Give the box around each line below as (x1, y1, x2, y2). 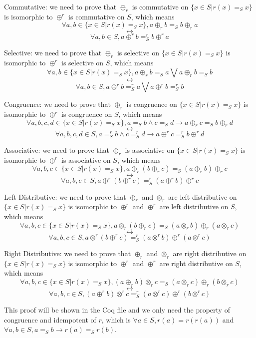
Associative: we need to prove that (4, 145, 109, 155)
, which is (101, 314, 131, 325)
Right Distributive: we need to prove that (4, 248, 131, 258)
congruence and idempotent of (4, 314, 96, 325)
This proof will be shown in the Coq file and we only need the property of (4, 304, 230, 315)
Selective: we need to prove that (4, 47, 102, 57)
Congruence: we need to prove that (4, 99, 111, 109)
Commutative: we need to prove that (4, 1, 117, 11)
